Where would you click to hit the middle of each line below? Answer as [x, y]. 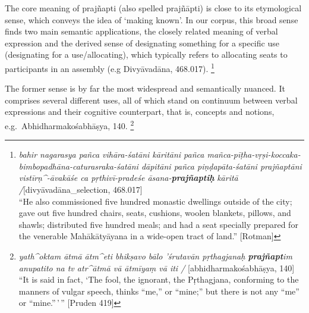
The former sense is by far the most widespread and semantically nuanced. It [145, 88]
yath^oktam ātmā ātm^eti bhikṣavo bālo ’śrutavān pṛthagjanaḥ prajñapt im [155, 256]
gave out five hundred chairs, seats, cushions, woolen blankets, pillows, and [155, 213]
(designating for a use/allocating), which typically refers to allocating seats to [146, 54]
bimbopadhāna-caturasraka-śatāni [78, 166]
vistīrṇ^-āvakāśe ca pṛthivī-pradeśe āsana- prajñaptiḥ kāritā [128, 178]
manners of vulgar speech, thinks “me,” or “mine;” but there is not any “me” [159, 291]
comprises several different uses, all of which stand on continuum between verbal [151, 100]
